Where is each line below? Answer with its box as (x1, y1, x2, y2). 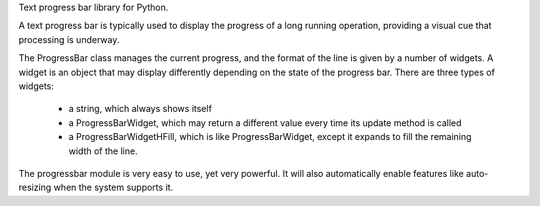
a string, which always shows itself (68, 103, 212, 115)
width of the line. (68, 145, 139, 157)
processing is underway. (18, 33, 120, 45)
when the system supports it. (53, 181, 174, 194)
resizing (18, 181, 52, 194)
